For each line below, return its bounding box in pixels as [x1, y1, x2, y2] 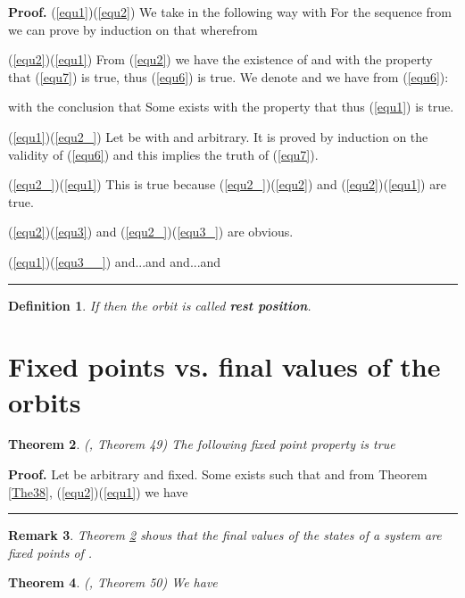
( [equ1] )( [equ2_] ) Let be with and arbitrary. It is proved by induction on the [8, 127, 428, 145]
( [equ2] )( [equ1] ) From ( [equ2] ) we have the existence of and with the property [8, 50, 433, 69]
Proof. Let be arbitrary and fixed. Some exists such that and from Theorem [8, 465, 428, 484]
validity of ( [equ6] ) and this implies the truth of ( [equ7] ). [8, 145, 319, 163]
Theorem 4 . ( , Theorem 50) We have [8, 573, 218, 592]
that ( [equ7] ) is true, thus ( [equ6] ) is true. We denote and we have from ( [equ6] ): [8, 67, 449, 86]
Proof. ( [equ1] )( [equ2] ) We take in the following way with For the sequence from [8, 3, 453, 21]
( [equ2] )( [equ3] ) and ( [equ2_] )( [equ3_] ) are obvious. [8, 222, 294, 241]
